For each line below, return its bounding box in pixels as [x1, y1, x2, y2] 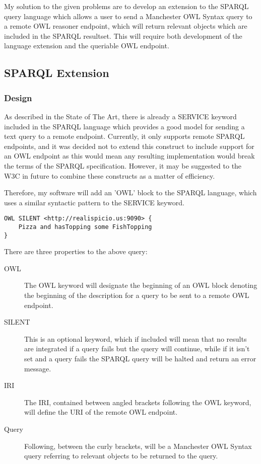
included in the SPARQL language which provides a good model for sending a [4, 121, 245, 131]
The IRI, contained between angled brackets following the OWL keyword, [24, 397, 251, 407]
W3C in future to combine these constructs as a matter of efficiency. [4, 170, 215, 181]
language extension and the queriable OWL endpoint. [4, 40, 169, 51]
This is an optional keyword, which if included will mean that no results [24, 333, 247, 344]
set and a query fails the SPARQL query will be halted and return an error [24, 353, 256, 364]
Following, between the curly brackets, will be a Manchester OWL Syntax [24, 440, 252, 451]
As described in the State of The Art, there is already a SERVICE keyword [4, 111, 237, 121]
